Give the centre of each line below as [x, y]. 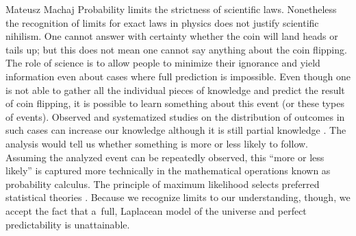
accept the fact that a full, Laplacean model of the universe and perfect [156, 210]
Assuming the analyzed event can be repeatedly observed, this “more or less [165, 157]
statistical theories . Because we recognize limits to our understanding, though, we [178, 197]
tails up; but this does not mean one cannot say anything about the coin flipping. [176, 49]
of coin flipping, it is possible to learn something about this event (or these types [175, 103]
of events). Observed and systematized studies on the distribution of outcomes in [175, 116]
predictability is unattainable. [68, 224]
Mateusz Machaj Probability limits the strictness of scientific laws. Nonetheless [171, 9]
